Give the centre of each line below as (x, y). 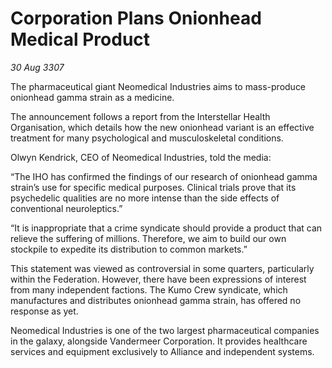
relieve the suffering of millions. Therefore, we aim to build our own (148, 238)
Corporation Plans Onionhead (136, 18)
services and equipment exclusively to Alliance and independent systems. (162, 351)
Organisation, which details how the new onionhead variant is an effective (162, 127)
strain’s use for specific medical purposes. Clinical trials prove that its (153, 187)
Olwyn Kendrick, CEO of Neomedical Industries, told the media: (141, 157)
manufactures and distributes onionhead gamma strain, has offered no (156, 300)
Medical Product (80, 39)
